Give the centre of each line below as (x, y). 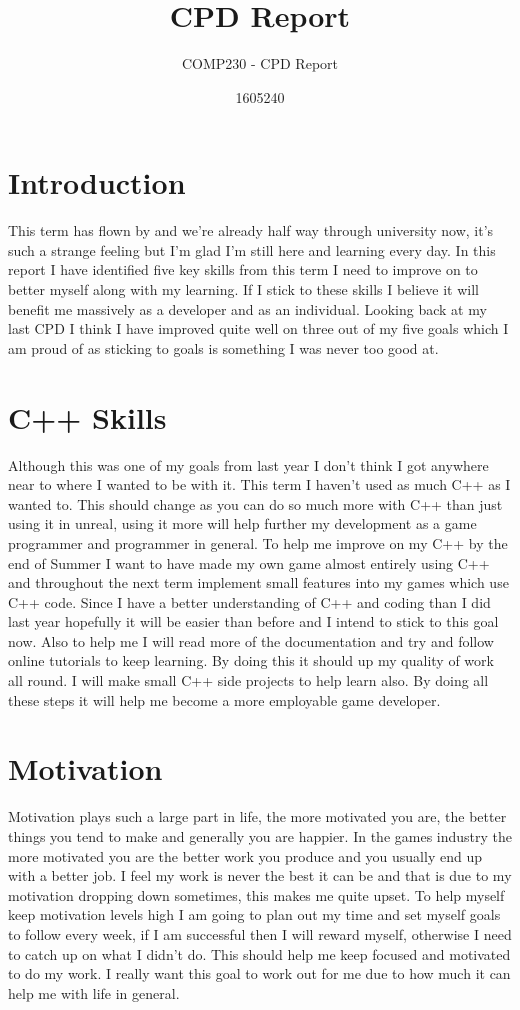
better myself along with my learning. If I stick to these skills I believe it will (243, 289)
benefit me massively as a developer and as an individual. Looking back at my (247, 308)
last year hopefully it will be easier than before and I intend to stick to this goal (253, 621)
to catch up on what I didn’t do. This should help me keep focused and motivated (259, 953)
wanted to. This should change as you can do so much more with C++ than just (255, 503)
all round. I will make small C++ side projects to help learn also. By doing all (248, 680)
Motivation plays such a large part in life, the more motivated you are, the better (257, 816)
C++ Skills (87, 416)
